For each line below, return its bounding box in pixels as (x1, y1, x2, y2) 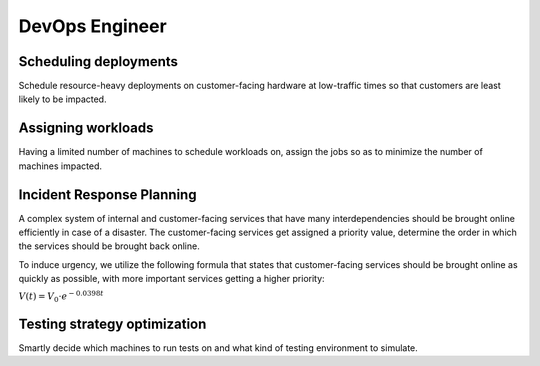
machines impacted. (18, 160, 102, 172)
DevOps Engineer (18, 15, 167, 37)
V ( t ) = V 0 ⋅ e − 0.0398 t (18, 288, 104, 304)
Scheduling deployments (18, 53, 179, 70)
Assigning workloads (18, 120, 154, 137)
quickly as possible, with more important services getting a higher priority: (18, 273, 325, 285)
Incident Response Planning (18, 186, 197, 203)
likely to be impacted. (18, 93, 107, 105)
